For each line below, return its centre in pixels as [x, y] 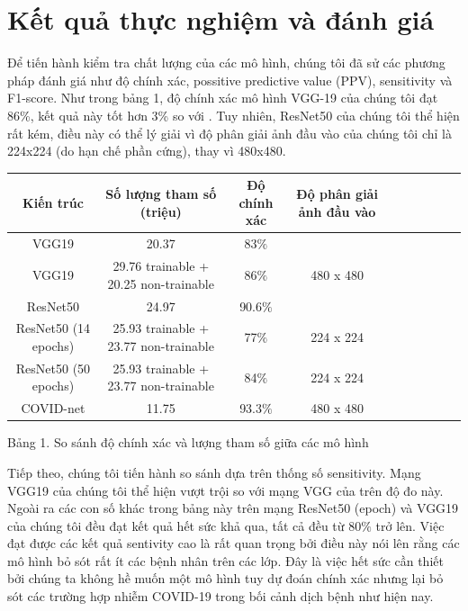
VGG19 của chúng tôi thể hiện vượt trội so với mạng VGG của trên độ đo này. [225, 490]
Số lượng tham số [161, 193]
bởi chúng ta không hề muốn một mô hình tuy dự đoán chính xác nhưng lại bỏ [225, 578]
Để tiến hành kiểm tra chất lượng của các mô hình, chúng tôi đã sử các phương [226, 63]
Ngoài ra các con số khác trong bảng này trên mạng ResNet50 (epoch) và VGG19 [233, 508]
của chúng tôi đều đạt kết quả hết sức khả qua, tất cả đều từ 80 [184, 525]
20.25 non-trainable [161, 283]
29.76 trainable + [161, 266]
